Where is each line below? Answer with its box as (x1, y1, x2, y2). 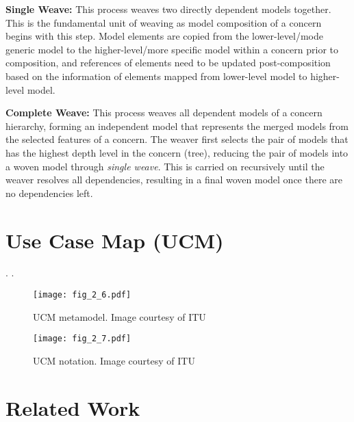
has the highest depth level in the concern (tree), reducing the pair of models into (5, 145, 349, 159)
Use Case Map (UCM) (5, 226, 224, 254)
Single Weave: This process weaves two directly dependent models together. (5, 2, 331, 16)
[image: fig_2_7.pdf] (33, 334, 131, 344)
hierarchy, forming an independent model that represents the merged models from (5, 118, 349, 133)
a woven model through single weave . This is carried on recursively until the (5, 159, 325, 173)
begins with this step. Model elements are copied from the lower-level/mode (5, 29, 323, 43)
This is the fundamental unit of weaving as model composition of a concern (5, 15, 322, 29)
